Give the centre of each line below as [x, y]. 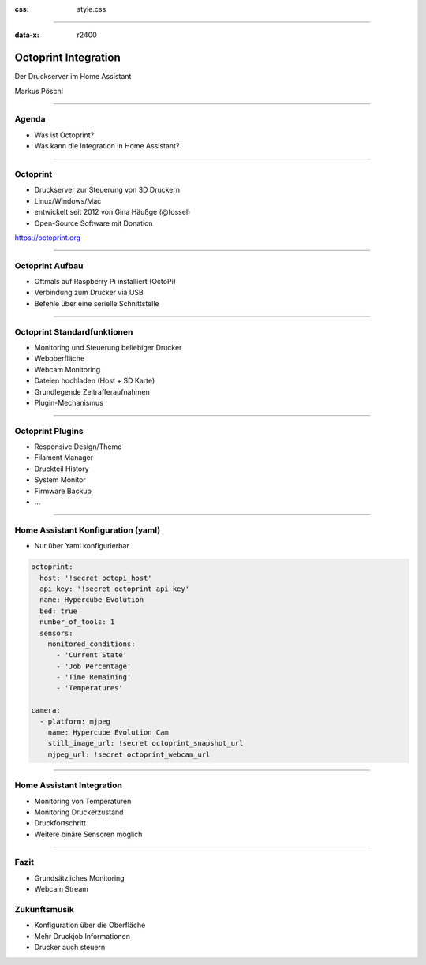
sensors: [56, 633]
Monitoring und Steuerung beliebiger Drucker [108, 347]
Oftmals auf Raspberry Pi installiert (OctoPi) [105, 282]
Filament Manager [64, 458]
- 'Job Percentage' [94, 666]
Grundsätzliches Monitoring [80, 878]
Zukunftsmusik [45, 909]
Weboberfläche [60, 358]
